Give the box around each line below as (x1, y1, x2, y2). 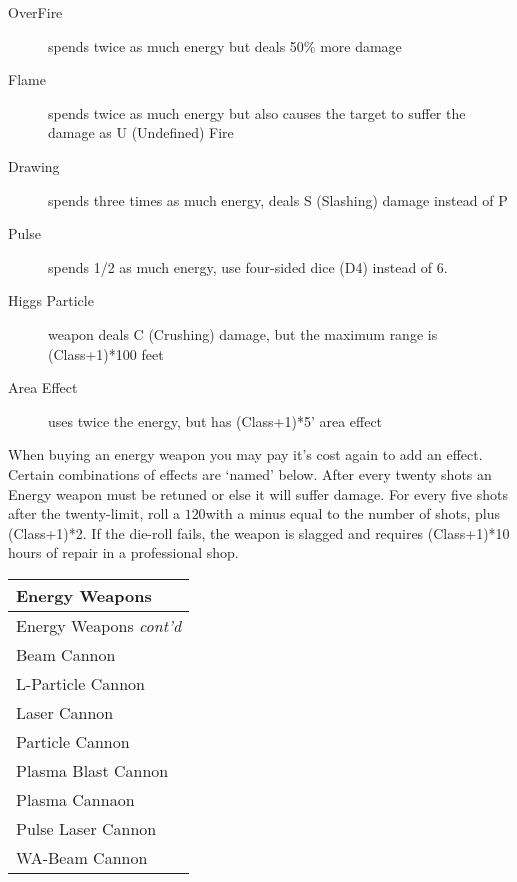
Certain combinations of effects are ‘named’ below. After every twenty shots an (8, 463, 492, 484)
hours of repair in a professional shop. (8, 542, 239, 563)
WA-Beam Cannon (16, 845, 148, 869)
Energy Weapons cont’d (16, 613, 182, 637)
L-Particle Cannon (16, 671, 145, 695)
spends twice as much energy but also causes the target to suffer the (48, 102, 466, 123)
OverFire (8, 2, 63, 22)
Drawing (8, 155, 60, 176)
